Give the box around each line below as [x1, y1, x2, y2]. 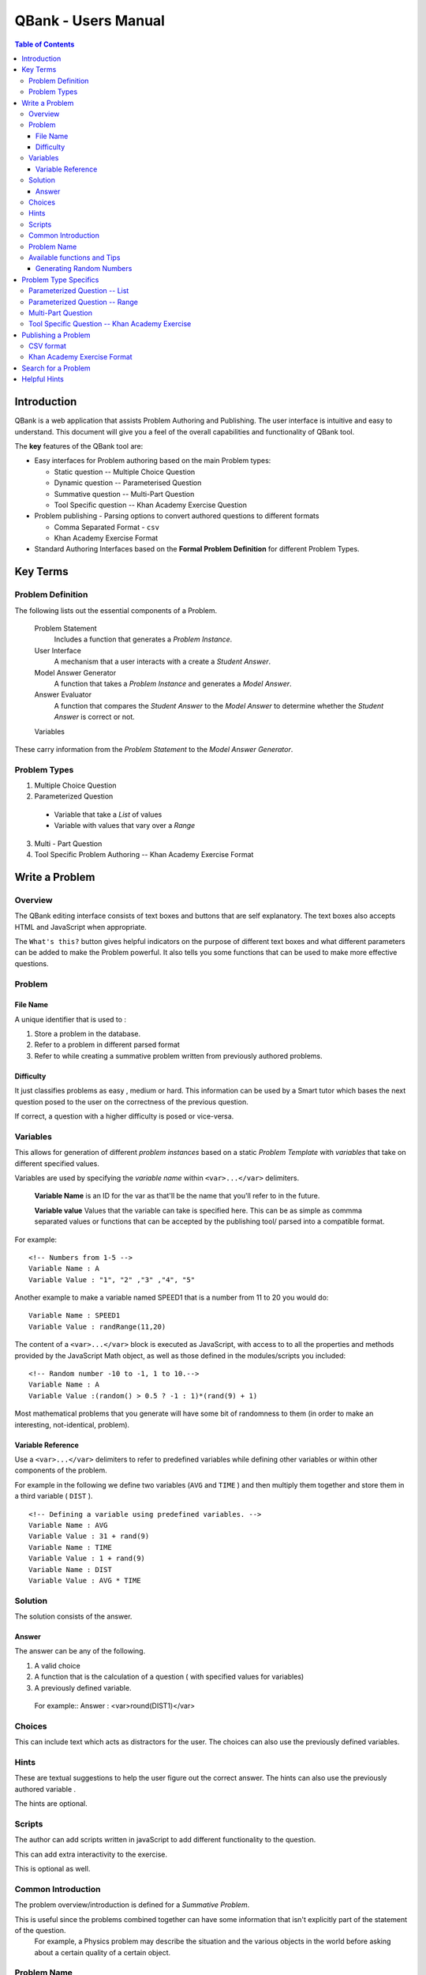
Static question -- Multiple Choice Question [54, 467, 196, 476]
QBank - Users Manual [14, 12, 166, 29]
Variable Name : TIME [28, 1543, 112, 1552]
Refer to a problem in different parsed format [34, 1040, 181, 1050]
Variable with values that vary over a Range [54, 821, 196, 830]
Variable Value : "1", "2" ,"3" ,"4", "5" [28, 1275, 196, 1284]
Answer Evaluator [34, 690, 92, 699]
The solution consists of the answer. [14, 1612, 133, 1621]
